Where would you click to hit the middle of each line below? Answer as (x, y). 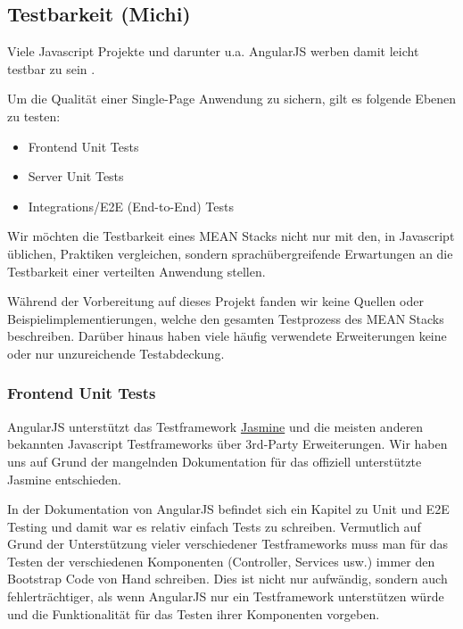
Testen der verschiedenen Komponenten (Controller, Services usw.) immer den (221, 561)
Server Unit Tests (76, 176)
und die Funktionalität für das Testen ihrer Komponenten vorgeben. (194, 613)
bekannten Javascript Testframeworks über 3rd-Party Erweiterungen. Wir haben (227, 444)
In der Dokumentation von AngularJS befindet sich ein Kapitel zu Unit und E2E (228, 509)
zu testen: (34, 116)
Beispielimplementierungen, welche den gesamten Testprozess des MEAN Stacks (226, 318)
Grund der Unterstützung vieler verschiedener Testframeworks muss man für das (228, 544)
